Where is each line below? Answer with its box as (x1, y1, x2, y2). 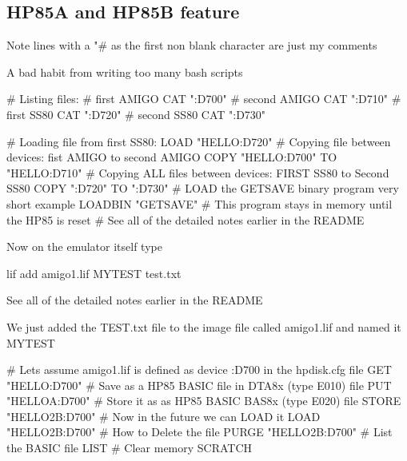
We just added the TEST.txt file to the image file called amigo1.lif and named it (6, 318, 401, 335)
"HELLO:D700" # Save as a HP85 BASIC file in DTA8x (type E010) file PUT (6, 376, 392, 393)
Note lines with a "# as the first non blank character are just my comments (6, 37, 377, 54)
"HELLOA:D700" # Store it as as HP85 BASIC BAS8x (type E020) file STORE (6, 392, 401, 409)
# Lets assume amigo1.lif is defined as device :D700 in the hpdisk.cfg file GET (6, 361, 392, 378)
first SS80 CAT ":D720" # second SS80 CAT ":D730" (6, 105, 266, 122)
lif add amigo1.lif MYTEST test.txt (6, 264, 182, 281)
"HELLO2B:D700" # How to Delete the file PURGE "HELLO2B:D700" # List (6, 423, 393, 440)
